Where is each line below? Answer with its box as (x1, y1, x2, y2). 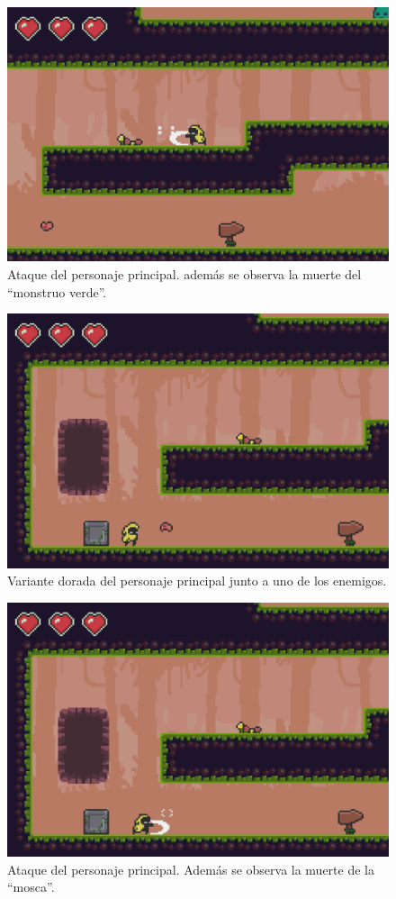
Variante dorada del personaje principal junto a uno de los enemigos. (7, 571, 387, 590)
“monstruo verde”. (7, 282, 107, 301)
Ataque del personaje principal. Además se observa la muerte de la (7, 859, 374, 878)
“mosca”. (7, 877, 55, 896)
